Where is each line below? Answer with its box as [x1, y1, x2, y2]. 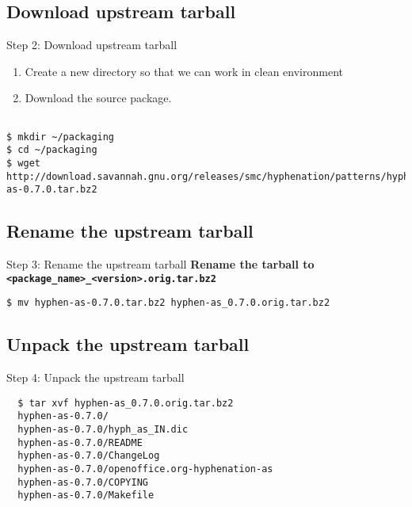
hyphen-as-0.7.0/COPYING [17, 476, 148, 488]
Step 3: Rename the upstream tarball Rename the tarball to [6, 256, 315, 273]
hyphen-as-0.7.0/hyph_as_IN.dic [17, 424, 189, 436]
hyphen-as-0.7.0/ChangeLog [17, 450, 160, 462]
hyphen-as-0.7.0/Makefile [17, 490, 154, 501]
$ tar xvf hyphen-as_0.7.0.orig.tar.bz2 [17, 397, 234, 409]
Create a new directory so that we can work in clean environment [25, 63, 343, 79]
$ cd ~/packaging [6, 144, 97, 156]
